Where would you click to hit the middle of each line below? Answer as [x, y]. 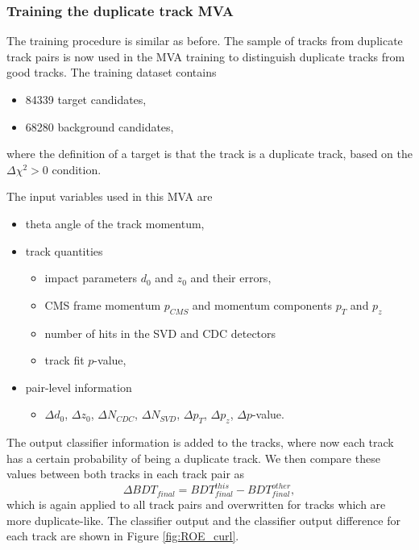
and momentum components [262, 304]
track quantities [64, 250]
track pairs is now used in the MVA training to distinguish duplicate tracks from [206, 56]
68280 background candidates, [100, 126]
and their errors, [231, 278]
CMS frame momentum [103, 304]
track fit [64, 360]
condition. [77, 169]
